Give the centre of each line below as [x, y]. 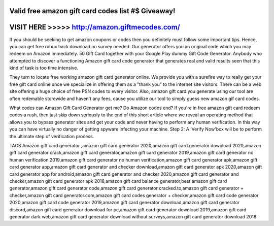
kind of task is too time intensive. [44, 68]
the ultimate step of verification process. [52, 136]
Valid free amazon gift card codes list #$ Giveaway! [92, 11]
